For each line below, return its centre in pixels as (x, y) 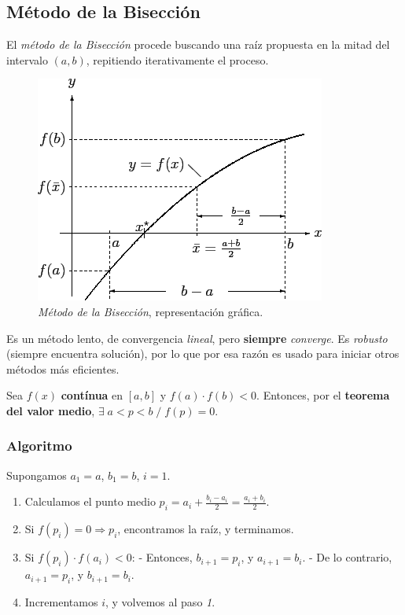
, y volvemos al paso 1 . (160, 601)
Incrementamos (61, 601)
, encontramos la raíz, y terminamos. (206, 529)
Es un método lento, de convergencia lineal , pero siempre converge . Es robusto (197, 338)
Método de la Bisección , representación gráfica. (151, 311)
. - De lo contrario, (347, 557)
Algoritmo (39, 446)
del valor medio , (51, 410)
